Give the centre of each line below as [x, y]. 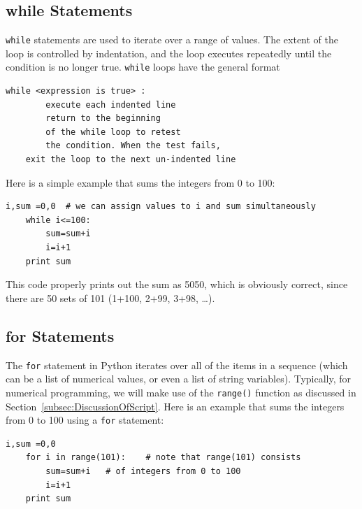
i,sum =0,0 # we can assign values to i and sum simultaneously [161, 207]
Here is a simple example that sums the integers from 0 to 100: [140, 182]
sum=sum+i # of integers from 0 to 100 [143, 471]
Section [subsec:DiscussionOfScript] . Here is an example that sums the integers [175, 406]
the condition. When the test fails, [133, 146]
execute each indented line [111, 105]
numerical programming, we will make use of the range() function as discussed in [181, 392]
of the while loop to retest [113, 132]
